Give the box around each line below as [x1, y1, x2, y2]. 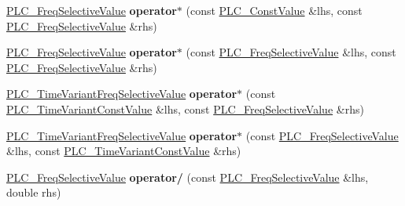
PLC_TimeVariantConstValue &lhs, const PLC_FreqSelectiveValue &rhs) [6, 100, 364, 117]
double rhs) [6, 184, 61, 201]
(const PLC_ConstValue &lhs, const [186, 2, 363, 18]
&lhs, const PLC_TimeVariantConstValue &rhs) [6, 143, 241, 159]
